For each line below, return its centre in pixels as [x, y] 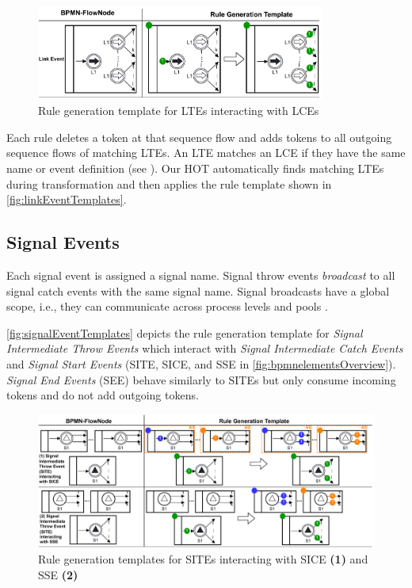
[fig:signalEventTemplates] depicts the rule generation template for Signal [185, 332]
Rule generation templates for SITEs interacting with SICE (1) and [203, 559]
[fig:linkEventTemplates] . [67, 199]
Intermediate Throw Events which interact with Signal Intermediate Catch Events [205, 348]
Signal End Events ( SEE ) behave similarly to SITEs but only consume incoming [201, 379]
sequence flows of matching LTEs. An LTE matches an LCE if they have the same [206, 153]
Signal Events [63, 242]
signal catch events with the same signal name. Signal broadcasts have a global [198, 290]
